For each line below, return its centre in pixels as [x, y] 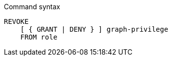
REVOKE [16, 21]
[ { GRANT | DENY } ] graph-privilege [94, 29]
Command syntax [32, 7]
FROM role [39, 37]
